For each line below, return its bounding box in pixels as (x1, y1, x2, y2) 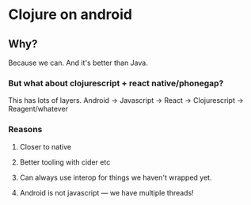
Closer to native (19, 142, 72, 151)
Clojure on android (8, 6, 133, 24)
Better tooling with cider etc (19, 157, 111, 167)
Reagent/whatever (8, 104, 69, 114)
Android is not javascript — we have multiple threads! (19, 188, 194, 197)
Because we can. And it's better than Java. (8, 58, 148, 67)
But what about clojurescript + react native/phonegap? (8, 78, 224, 89)
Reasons (8, 124, 43, 135)
